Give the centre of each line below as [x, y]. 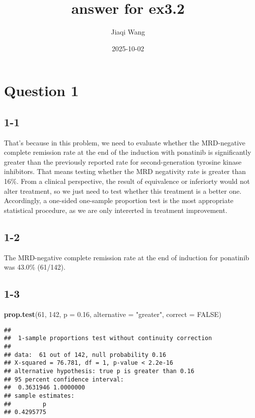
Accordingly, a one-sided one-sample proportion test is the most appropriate [119, 200]
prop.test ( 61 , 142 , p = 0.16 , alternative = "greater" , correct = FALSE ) [113, 314]
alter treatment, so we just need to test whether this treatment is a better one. [123, 191]
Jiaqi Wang [128, 32]
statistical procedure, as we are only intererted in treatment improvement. [116, 210]
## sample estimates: [39, 396]
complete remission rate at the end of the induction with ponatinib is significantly [128, 152]
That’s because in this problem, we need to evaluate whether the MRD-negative [125, 142]
